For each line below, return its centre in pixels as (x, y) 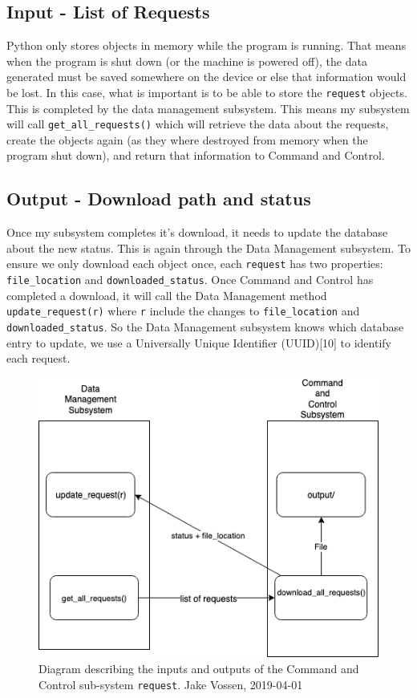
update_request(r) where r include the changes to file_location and (183, 311)
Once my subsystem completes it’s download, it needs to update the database (197, 232)
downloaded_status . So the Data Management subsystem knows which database (205, 327)
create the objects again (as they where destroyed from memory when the (187, 139)
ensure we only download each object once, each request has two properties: (195, 264)
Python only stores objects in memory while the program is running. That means (206, 45)
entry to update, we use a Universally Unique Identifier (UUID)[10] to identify (199, 342)
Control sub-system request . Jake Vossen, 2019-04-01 (171, 684)
